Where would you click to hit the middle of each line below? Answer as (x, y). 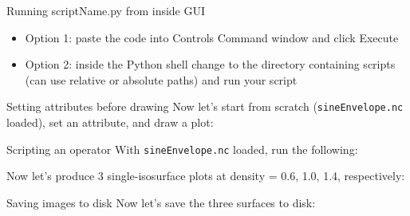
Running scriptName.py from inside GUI (106, 10)
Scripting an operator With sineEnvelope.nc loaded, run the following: (182, 149)
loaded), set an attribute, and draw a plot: (110, 122)
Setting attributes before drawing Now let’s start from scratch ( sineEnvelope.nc (205, 106)
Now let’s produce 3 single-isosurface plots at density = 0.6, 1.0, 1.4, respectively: (206, 176)
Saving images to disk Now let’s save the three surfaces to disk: (161, 202)
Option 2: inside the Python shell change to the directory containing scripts (210, 64)
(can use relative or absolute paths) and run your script (161, 79)
